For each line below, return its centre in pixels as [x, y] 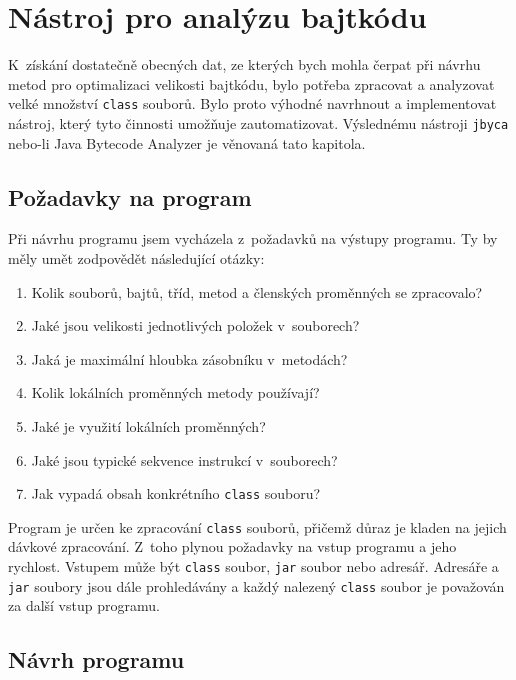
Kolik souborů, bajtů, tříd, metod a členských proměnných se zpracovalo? [257, 291]
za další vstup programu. [84, 605]
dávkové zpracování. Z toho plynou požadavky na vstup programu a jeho [232, 546]
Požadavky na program [130, 196]
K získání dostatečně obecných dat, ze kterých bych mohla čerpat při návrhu [244, 64]
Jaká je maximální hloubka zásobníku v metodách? [189, 358]
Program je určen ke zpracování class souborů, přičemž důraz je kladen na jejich [257, 526]
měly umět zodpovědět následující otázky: [136, 258]
